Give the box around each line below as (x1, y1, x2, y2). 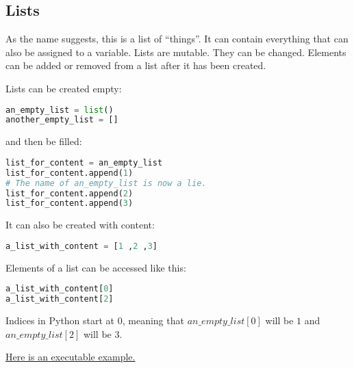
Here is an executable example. (5, 350, 136, 364)
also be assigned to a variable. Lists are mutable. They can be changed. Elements (5, 44, 346, 59)
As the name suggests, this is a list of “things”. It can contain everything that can (5, 31, 349, 46)
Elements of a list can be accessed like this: (5, 260, 186, 274)
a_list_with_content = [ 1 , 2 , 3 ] (5, 241, 158, 251)
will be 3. (83, 326, 123, 341)
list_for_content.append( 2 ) (5, 188, 134, 198)
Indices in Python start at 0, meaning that (5, 313, 184, 328)
